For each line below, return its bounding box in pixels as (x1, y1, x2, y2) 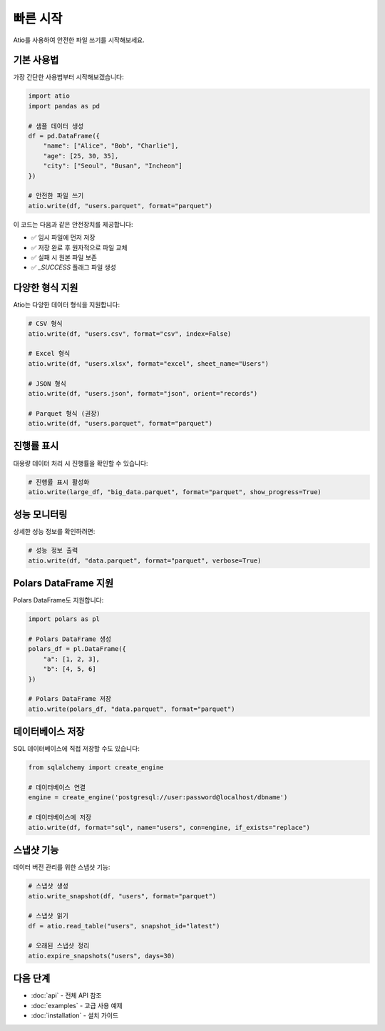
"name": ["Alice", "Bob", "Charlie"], (43, 142, 179, 150)
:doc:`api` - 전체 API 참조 (31, 991, 102, 1000)
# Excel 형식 (28, 349, 71, 358)
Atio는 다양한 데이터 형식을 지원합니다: (13, 300, 120, 309)
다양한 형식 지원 (13, 282, 78, 294)
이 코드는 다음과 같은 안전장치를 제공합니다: (13, 220, 133, 228)
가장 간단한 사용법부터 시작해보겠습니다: (13, 73, 124, 81)
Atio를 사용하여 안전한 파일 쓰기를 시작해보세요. (13, 36, 145, 44)
